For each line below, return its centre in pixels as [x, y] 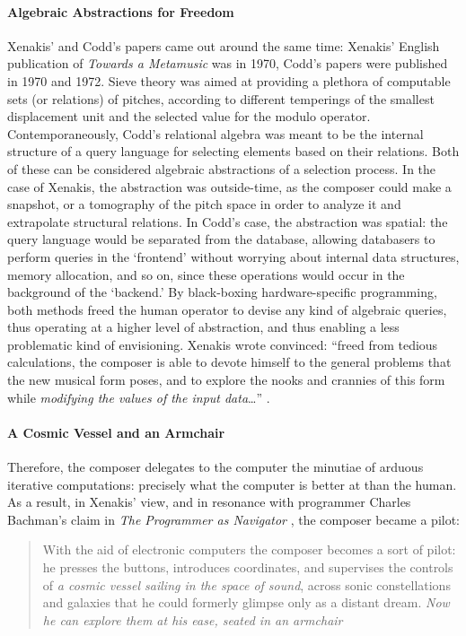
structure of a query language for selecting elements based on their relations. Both [233, 151]
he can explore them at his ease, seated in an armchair [193, 619]
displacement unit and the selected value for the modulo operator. [189, 116]
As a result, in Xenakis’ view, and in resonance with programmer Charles [209, 502]
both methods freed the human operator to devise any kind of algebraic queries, [227, 309]
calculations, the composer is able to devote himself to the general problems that [229, 362]
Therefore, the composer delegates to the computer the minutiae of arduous [215, 467]
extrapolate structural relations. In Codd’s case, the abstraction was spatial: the [228, 221]
